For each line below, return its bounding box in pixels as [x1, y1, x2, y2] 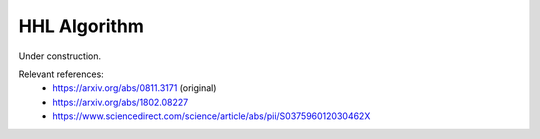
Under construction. [18, 50, 102, 62]
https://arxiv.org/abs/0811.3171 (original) [52, 82, 217, 94]
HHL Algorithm [18, 15, 145, 37]
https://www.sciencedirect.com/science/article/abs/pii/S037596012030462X [52, 110, 371, 122]
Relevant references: [18, 68, 104, 80]
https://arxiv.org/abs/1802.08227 [52, 96, 189, 108]
